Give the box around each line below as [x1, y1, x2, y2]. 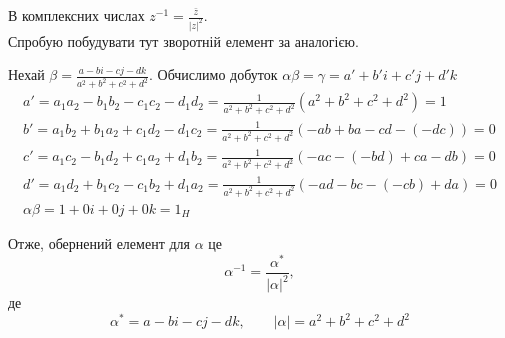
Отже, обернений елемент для [8, 233, 190, 253]
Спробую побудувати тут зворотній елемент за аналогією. [8, 30, 359, 51]
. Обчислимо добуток [149, 64, 278, 85]
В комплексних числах [8, 5, 145, 25]
